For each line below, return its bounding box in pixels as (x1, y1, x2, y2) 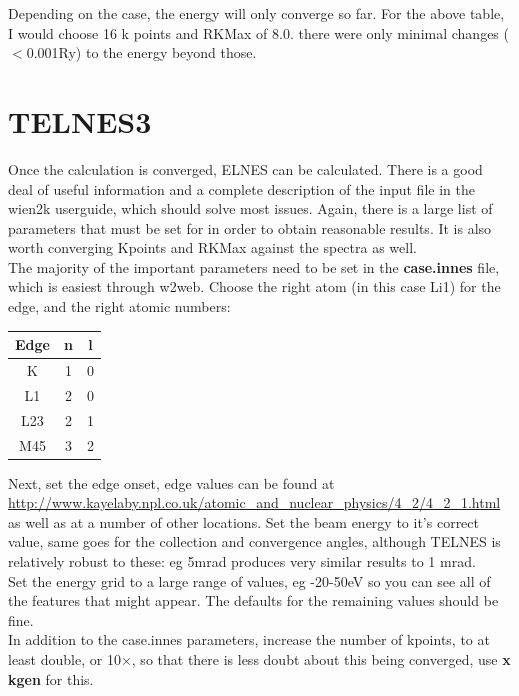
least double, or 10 (8, 648, 121, 669)
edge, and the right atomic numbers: (8, 296, 231, 317)
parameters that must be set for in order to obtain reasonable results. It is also (8, 217, 492, 238)
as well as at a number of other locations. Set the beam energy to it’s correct (8, 511, 480, 532)
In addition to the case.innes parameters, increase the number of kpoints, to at (8, 629, 490, 650)
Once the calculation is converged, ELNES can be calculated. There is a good (8, 158, 483, 179)
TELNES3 (8, 100, 152, 141)
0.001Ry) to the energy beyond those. (26, 42, 257, 63)
